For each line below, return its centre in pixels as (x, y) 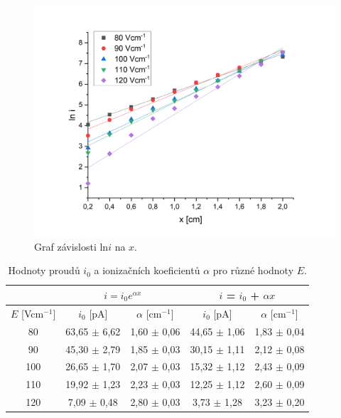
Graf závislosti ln (71, 246)
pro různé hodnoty (253, 270)
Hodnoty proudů (44, 270)
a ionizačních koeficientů (147, 270)
